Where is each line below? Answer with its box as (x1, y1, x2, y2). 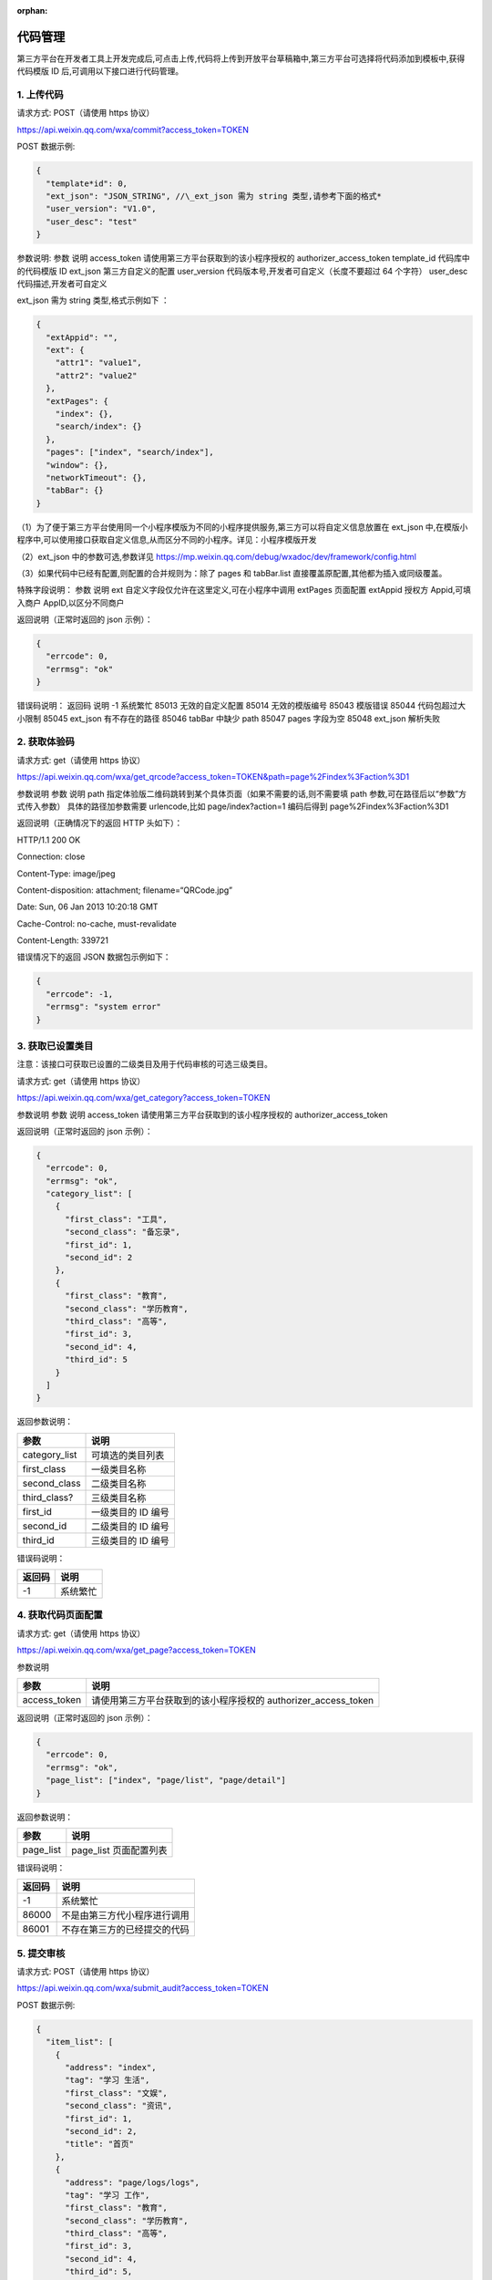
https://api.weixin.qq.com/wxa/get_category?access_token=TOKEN (16, 1093, 271, 1104)
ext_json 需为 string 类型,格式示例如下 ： (16, 295, 169, 306)
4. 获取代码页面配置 (16, 1609, 104, 1622)
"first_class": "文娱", (65, 2088, 168, 2098)
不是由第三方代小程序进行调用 (61, 1909, 190, 1922)
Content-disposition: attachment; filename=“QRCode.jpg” (16, 885, 233, 896)
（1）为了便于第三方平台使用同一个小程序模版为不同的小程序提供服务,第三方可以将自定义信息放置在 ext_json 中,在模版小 (16, 521, 468, 533)
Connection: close (16, 851, 86, 862)
